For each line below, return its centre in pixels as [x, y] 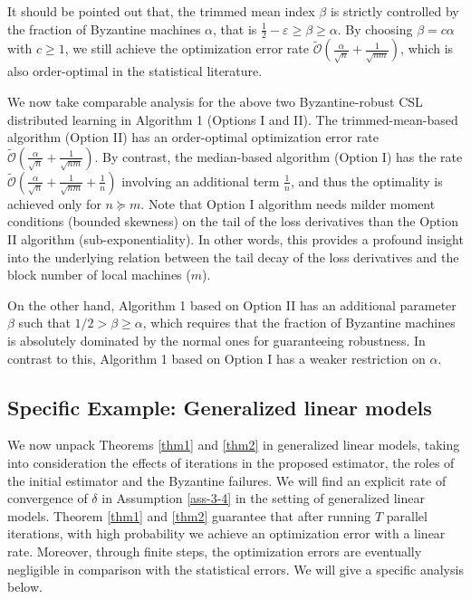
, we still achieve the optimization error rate [187, 48]
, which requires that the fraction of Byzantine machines [299, 323]
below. [25, 587]
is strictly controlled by [394, 11]
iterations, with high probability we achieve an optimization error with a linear [226, 533]
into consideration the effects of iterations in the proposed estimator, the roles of [231, 462]
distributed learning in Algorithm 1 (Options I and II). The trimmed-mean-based [233, 119]
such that [44, 323]
